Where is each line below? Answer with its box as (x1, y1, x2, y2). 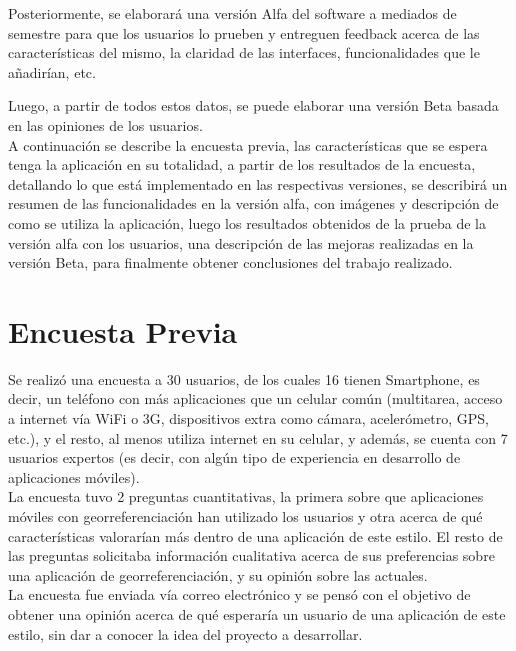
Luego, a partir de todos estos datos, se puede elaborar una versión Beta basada (8, 95, 499, 116)
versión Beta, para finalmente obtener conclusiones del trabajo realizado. (8, 252, 453, 273)
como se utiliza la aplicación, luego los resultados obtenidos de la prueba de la (8, 212, 487, 233)
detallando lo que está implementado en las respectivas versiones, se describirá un (8, 173, 508, 194)
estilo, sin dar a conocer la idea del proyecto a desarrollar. (8, 623, 363, 644)
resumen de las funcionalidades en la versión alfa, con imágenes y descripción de (8, 193, 499, 214)
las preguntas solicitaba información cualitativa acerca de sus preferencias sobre (8, 545, 495, 566)
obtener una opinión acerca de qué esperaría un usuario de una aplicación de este (8, 603, 506, 624)
